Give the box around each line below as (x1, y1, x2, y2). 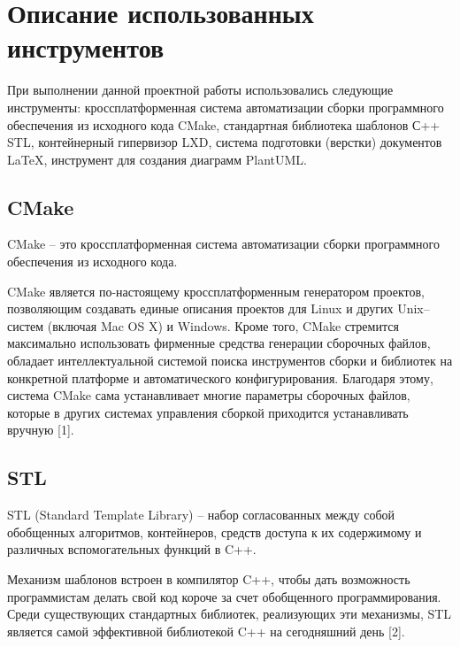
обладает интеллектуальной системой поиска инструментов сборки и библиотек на (7, 351, 453, 370)
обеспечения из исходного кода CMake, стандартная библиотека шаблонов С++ (7, 115, 441, 134)
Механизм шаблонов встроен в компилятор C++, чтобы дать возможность (7, 570, 410, 588)
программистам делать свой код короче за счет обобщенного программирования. (7, 587, 441, 605)
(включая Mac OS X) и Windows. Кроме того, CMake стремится (47, 316, 399, 335)
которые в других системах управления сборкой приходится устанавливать (7, 403, 409, 421)
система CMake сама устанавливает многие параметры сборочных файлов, (7, 386, 410, 404)
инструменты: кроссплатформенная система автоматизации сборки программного (7, 97, 444, 116)
